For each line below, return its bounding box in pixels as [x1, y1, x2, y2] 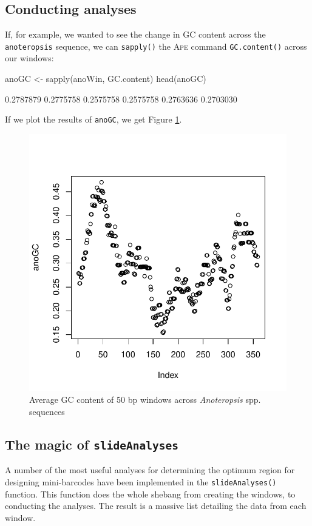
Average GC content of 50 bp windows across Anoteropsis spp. [29, 393, 261, 406]
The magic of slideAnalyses [5, 435, 178, 454]
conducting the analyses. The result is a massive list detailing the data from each [5, 499, 307, 512]
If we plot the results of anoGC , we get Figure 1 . [5, 113, 182, 126]
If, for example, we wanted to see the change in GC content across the [5, 28, 266, 41]
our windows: [5, 52, 54, 64]
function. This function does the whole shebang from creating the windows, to [5, 487, 296, 500]
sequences [29, 405, 65, 418]
